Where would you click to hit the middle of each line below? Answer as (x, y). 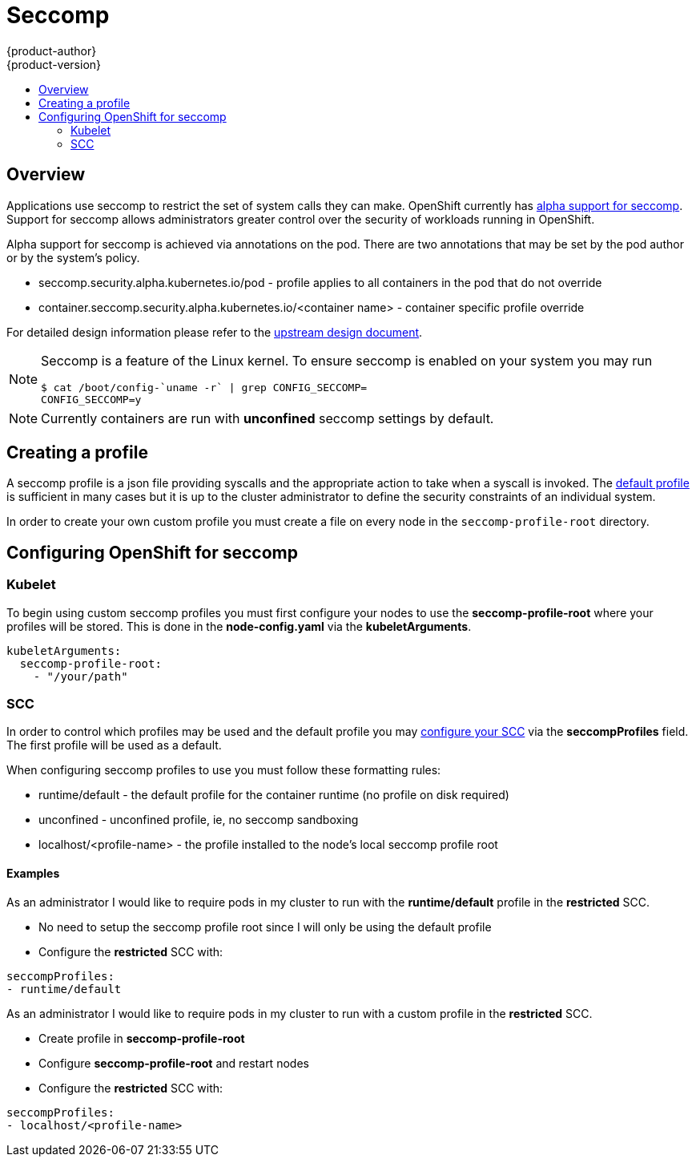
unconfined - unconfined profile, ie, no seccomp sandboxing (199, 820)
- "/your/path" (80, 676)
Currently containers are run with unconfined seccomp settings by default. (268, 418)
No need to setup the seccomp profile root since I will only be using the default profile (265, 927)
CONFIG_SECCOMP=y (91, 399)
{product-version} (54, 64)
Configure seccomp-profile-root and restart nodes (174, 1063)
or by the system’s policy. (73, 257)
